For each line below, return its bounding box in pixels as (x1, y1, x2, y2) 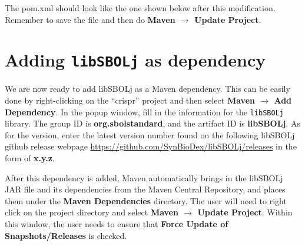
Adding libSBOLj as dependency (5, 48, 266, 72)
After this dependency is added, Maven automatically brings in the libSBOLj (5, 171, 283, 184)
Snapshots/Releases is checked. (5, 229, 127, 241)
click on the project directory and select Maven (5, 206, 178, 218)
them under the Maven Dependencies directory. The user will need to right (5, 194, 287, 207)
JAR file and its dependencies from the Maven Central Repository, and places (5, 183, 286, 195)
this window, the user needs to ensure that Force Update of (5, 218, 228, 230)
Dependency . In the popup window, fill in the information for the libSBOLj (5, 105, 284, 118)
